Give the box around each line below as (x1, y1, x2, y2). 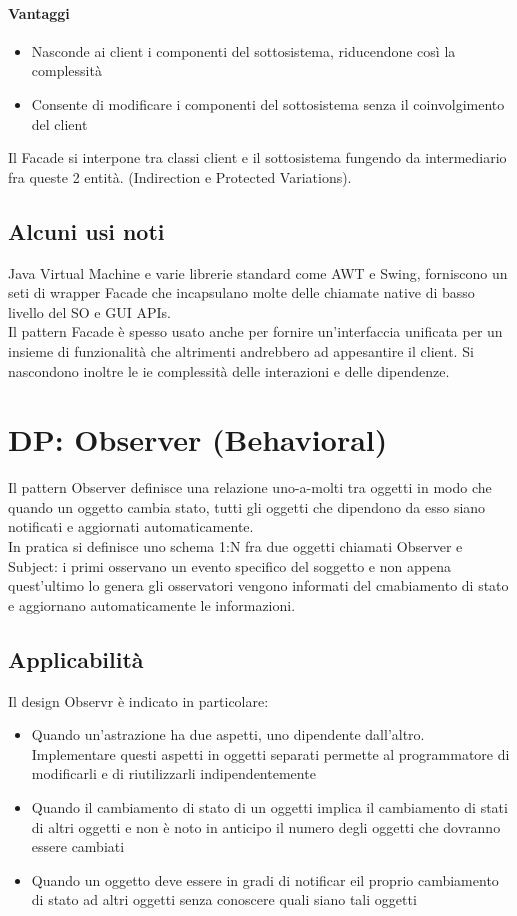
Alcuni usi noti (8, 215, 165, 246)
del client (31, 113, 88, 134)
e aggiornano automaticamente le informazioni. (8, 594, 296, 615)
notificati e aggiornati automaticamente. (8, 516, 254, 537)
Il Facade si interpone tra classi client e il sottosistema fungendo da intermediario (8, 147, 507, 168)
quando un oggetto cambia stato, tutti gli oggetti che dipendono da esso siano (8, 496, 486, 517)
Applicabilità (8, 643, 144, 674)
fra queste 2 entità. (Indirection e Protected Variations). (8, 166, 352, 187)
